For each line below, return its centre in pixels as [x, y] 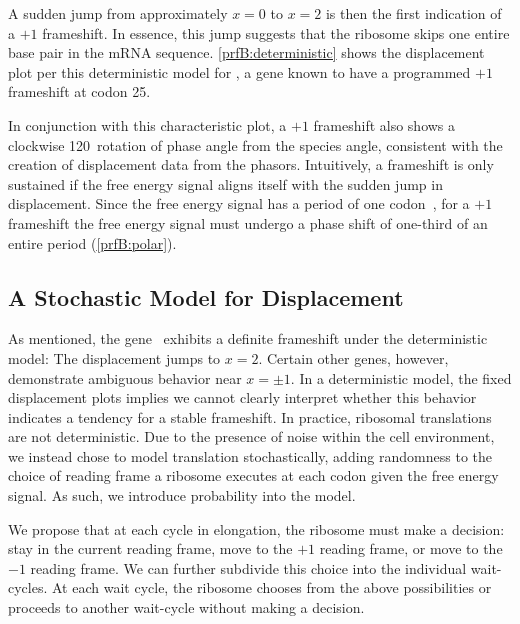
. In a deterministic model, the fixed [401, 377]
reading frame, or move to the [411, 548]
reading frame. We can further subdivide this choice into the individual [248, 567]
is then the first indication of [413, 13]
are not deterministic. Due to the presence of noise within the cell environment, [251, 436]
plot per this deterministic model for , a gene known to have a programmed [239, 71]
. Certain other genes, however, [353, 357]
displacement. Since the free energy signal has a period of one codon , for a [239, 203]
